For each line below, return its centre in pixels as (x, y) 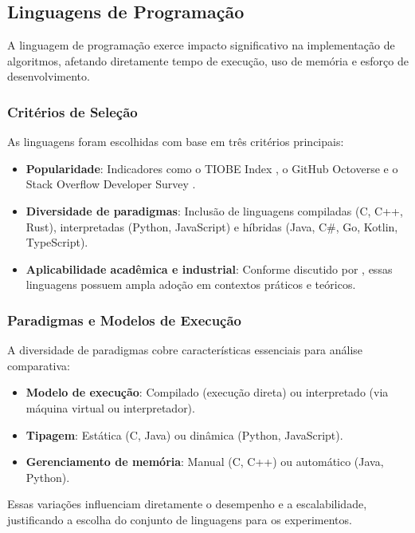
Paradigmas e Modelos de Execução (125, 320)
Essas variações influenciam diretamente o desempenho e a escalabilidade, (187, 504)
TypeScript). (57, 242)
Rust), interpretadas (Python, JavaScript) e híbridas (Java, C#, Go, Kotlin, (212, 226)
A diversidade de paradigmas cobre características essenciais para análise (185, 350)
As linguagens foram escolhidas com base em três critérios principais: (176, 142)
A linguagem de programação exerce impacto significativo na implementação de (201, 45)
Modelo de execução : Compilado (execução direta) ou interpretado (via (207, 392)
